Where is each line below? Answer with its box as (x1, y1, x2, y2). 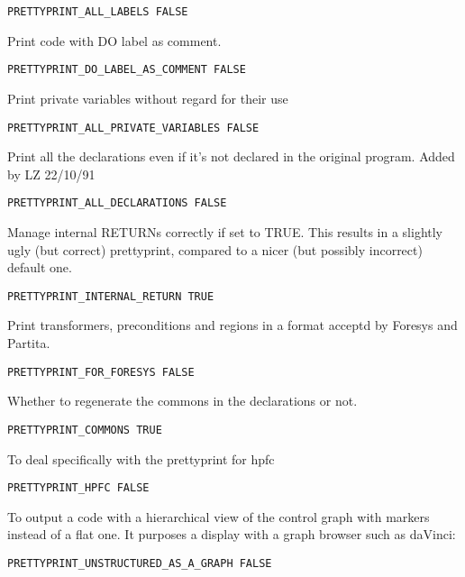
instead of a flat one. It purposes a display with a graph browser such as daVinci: (7, 525, 456, 544)
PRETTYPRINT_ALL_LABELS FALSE (7, 5, 188, 18)
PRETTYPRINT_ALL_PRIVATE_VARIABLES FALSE (7, 121, 260, 134)
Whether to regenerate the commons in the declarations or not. (7, 391, 358, 410)
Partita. (7, 334, 50, 353)
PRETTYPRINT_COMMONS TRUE (7, 423, 162, 436)
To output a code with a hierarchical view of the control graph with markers (7, 507, 430, 526)
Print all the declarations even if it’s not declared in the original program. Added (7, 147, 455, 166)
